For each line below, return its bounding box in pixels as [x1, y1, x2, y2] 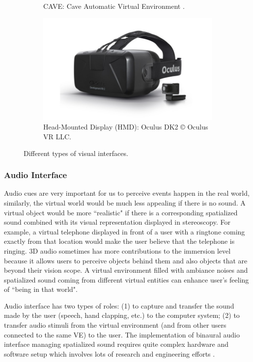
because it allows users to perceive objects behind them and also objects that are [4, 255, 248, 265]
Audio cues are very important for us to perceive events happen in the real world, [4, 188, 250, 198]
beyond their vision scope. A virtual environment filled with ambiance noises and [4, 265, 248, 275]
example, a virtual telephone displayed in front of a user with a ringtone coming [4, 226, 245, 236]
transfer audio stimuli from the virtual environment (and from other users [4, 320, 226, 330]
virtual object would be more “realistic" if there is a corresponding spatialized [4, 207, 238, 217]
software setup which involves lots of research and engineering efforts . [4, 348, 215, 359]
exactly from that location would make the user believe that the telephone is [4, 236, 235, 246]
